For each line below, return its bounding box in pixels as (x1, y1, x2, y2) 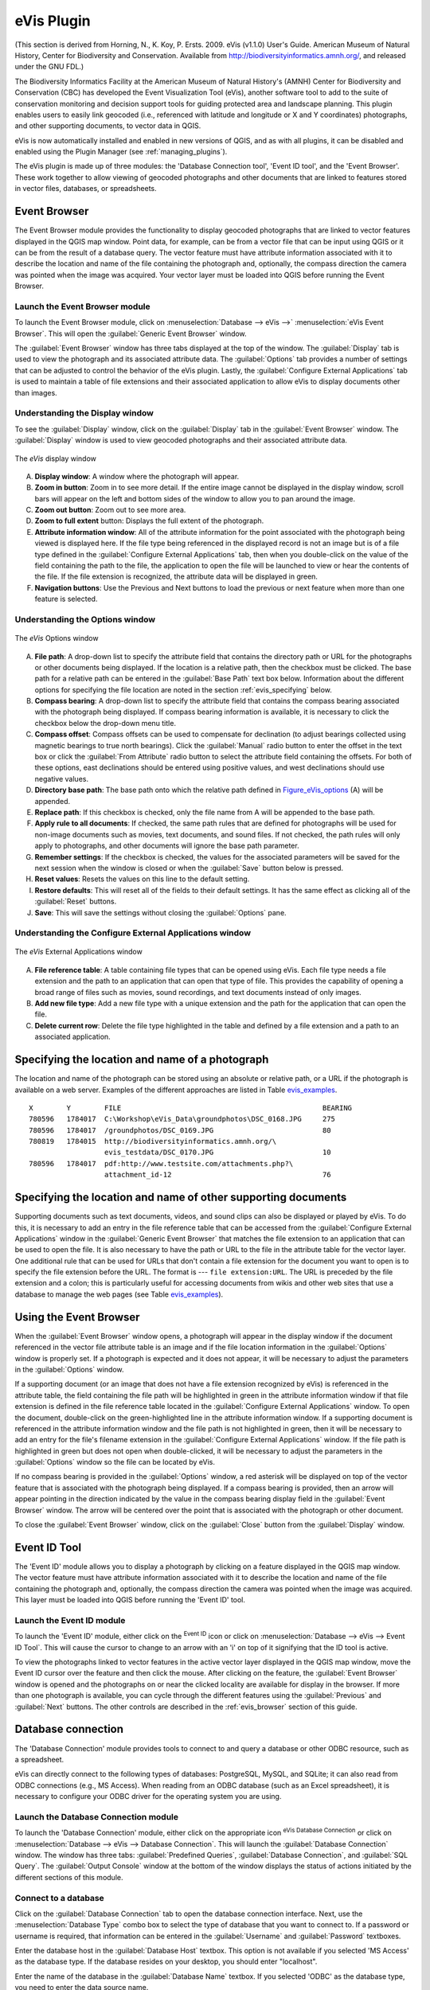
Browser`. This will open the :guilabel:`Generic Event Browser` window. (14, 329, 247, 338)
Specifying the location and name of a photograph (14, 1053, 269, 1067)
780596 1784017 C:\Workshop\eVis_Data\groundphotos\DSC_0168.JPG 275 (29, 1114, 336, 1124)
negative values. (34, 774, 89, 783)
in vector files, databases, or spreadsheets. (14, 184, 157, 193)
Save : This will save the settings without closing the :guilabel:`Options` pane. (34, 907, 287, 917)
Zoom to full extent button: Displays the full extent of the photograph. (34, 516, 264, 525)
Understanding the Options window (14, 614, 155, 625)
